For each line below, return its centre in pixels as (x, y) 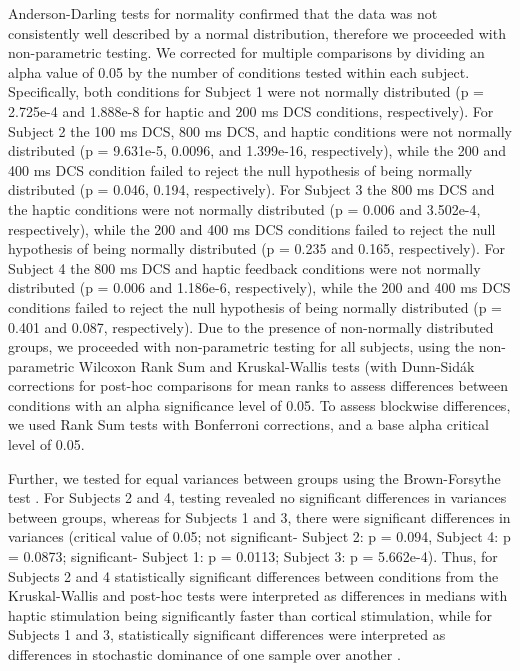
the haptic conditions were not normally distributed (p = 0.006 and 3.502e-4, (244, 208)
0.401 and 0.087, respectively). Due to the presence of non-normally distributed (251, 326)
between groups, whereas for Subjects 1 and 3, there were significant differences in (259, 516)
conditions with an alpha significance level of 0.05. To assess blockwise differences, (259, 404)
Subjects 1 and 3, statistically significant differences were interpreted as (227, 634)
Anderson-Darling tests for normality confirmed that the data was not (223, 13)
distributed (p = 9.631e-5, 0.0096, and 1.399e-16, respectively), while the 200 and (257, 150)
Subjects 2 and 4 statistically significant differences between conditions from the (253, 575)
